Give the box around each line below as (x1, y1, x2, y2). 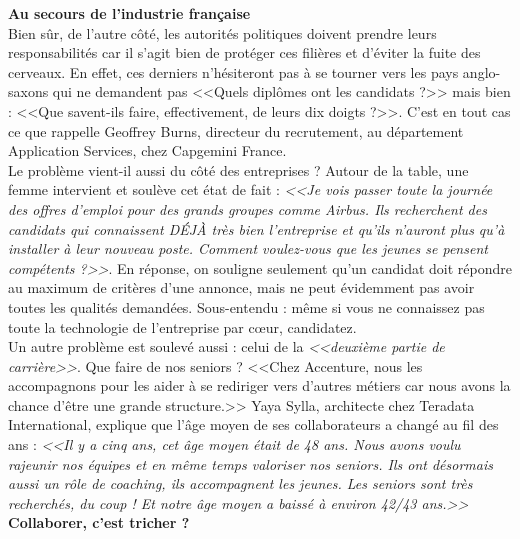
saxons (8, 81, 49, 102)
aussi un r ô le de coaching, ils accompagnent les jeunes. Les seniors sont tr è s (8, 473, 473, 494)
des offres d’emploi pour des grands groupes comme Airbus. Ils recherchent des (8, 198, 487, 219)
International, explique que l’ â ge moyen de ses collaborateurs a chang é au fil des (8, 414, 499, 435)
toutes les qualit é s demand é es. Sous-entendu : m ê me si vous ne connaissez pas (8, 296, 485, 317)
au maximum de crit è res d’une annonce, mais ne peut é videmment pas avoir (8, 277, 475, 298)
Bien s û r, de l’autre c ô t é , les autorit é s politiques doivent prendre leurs (8, 22, 437, 43)
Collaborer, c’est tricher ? (8, 512, 190, 533)
